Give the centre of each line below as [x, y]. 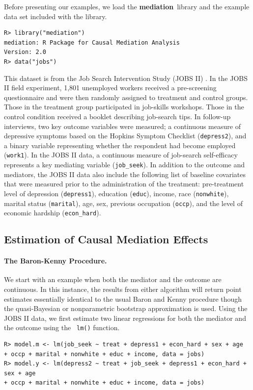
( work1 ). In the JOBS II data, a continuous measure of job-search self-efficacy [121, 155]
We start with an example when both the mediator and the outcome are [113, 279]
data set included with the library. [56, 16]
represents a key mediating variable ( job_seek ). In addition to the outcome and [124, 165]
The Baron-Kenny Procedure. [56, 261]
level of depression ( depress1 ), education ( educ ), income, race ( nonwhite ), [116, 193]
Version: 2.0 [25, 52]
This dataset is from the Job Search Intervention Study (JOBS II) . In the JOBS [126, 78]
